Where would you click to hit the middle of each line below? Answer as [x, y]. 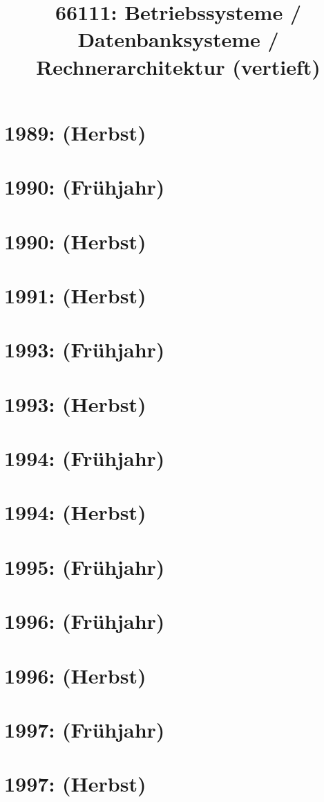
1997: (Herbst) [75, 784]
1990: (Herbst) [75, 241]
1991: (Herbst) [75, 295]
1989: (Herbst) [75, 132]
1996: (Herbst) [75, 675]
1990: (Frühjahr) [85, 187]
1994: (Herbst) [75, 512]
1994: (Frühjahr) [85, 458]
